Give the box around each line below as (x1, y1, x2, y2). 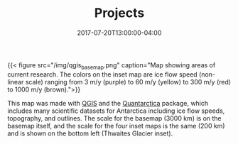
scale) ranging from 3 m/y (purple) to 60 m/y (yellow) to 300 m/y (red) (25, 77, 232, 86)
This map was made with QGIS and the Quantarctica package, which (7, 99, 209, 107)
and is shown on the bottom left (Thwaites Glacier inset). (7, 129, 173, 138)
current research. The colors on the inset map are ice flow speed (7, 70, 198, 79)
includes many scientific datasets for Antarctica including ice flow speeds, (7, 106, 225, 115)
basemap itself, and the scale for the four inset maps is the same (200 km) (7, 121, 225, 130)
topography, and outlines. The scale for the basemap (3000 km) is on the (7, 113, 222, 122)
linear (7, 77, 24, 86)
